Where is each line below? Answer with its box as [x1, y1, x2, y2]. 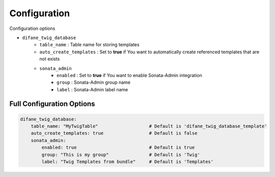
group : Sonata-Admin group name [57, 79, 131, 86]
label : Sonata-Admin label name [57, 86, 128, 92]
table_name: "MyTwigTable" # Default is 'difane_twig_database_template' [31, 123, 267, 129]
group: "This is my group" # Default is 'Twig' [41, 152, 201, 157]
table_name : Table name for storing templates [39, 42, 140, 48]
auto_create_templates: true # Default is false [31, 130, 198, 136]
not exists [39, 56, 60, 62]
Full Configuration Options [9, 99, 95, 109]
